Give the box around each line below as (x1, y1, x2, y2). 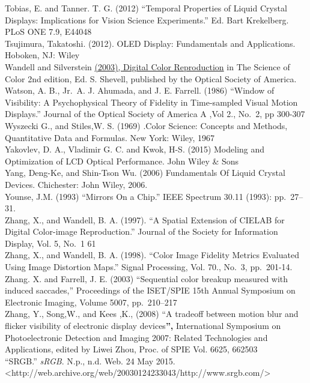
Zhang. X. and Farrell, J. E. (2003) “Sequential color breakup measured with (5, 272, 288, 285)
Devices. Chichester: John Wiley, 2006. (5, 178, 148, 190)
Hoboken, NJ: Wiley (5, 49, 80, 61)
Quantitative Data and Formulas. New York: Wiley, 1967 (5, 131, 215, 143)
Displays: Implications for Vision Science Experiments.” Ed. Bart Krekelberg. (5, 13, 289, 26)
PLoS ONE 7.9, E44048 (5, 25, 92, 38)
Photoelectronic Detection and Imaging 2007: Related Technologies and (5, 331, 268, 343)
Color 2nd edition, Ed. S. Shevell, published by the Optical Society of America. (5, 72, 297, 85)
